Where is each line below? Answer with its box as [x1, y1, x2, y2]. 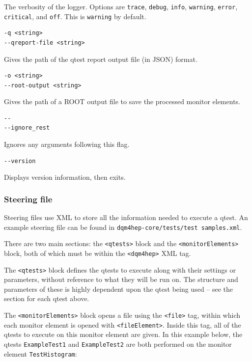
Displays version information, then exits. [4, 172, 126, 182]
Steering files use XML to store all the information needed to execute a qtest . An [4, 212, 248, 223]
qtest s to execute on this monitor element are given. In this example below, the [4, 329, 243, 339]
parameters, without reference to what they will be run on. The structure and [4, 274, 238, 284]
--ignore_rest [4, 124, 50, 132]
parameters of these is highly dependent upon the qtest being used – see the [4, 283, 233, 294]
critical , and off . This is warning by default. [4, 11, 146, 21]
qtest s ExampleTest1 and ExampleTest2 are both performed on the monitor [4, 338, 232, 349]
